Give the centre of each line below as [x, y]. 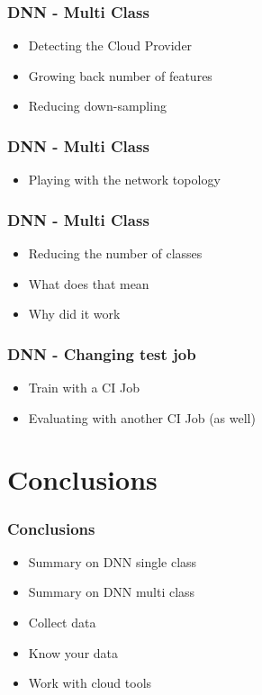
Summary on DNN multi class [112, 592]
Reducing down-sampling [97, 106]
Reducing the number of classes [115, 253]
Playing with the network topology [124, 180]
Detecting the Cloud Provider [110, 45]
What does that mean [89, 283]
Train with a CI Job [84, 388]
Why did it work [74, 314]
